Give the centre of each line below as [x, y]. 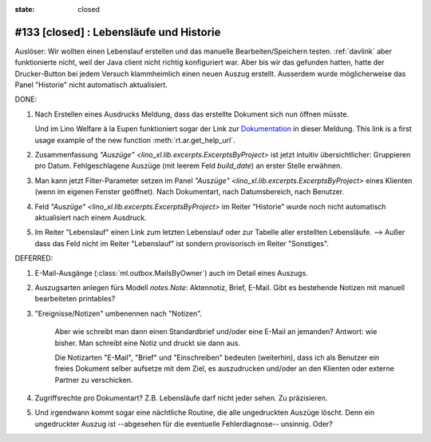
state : [25, 9]
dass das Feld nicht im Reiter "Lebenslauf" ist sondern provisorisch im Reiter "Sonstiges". [182, 243]
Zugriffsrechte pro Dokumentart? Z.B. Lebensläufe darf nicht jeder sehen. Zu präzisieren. [181, 398]
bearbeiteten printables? [75, 299]
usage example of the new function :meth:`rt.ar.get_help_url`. [135, 140]
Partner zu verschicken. [94, 380]
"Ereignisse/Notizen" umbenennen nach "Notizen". [119, 313]
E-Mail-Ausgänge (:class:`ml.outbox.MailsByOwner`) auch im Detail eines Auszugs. [172, 273]
